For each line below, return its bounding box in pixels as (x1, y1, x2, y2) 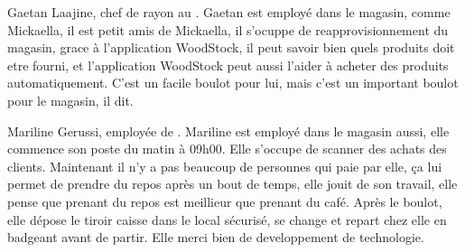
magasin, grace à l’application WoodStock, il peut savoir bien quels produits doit (7, 38, 455, 57)
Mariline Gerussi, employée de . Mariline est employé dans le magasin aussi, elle (7, 121, 450, 140)
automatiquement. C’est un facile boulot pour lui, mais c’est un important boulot (7, 73, 459, 92)
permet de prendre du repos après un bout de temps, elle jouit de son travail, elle (7, 174, 458, 193)
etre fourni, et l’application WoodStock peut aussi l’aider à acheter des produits (7, 55, 449, 74)
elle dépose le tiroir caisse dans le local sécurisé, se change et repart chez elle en (7, 210, 447, 229)
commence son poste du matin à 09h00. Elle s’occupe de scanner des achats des (7, 139, 447, 158)
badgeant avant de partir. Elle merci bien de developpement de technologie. (7, 228, 424, 247)
